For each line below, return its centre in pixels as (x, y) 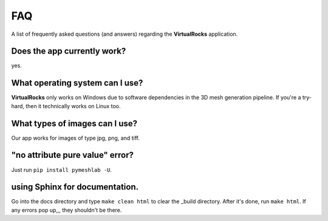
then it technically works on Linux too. (73, 106)
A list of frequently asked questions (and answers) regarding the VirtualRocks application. (125, 34)
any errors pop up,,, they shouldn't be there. (67, 210)
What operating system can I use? (77, 83)
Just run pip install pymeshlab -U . (62, 169)
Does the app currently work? (69, 51)
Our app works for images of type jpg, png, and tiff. (75, 138)
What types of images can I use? (74, 124)
